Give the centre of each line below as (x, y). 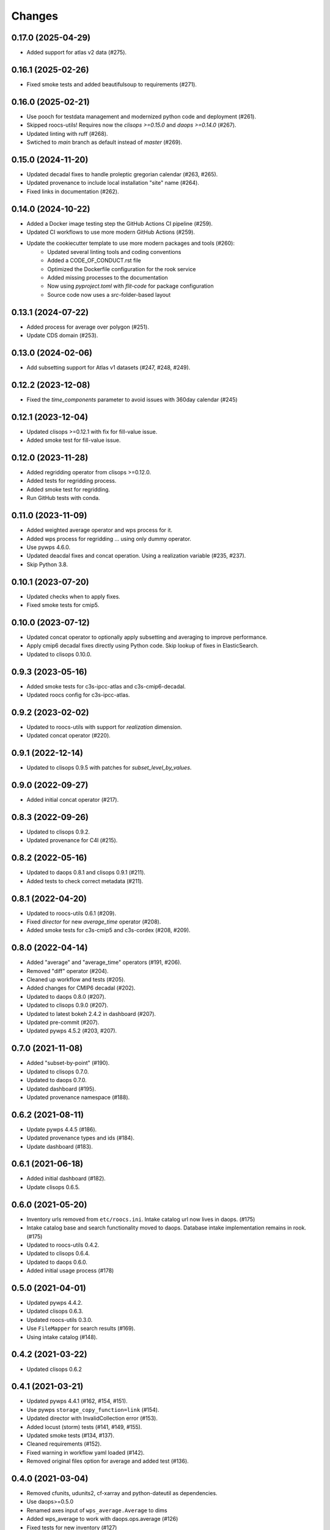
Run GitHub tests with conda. (63, 498)
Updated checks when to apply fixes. (73, 596)
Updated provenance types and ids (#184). (80, 1138)
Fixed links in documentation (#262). (73, 191)
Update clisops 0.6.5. (53, 1187)
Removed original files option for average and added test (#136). (108, 1461)
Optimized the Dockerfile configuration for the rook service (122, 269)
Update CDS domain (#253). (62, 335)
